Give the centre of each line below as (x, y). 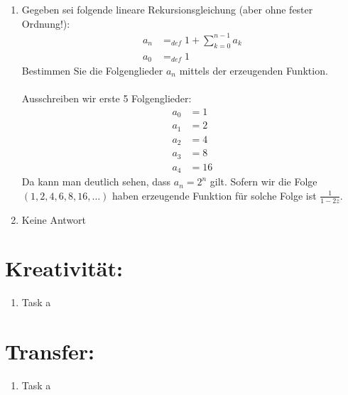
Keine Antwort (54, 219)
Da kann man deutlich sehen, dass (96, 182)
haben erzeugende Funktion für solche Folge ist (214, 195)
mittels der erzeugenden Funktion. (254, 70)
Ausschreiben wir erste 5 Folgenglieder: (107, 98)
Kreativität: (64, 268)
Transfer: (50, 351)
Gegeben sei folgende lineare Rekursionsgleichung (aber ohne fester (167, 9)
